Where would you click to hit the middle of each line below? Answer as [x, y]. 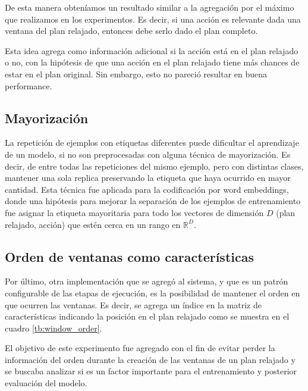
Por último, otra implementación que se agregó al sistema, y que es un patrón [147, 281]
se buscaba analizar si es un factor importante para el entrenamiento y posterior [151, 371]
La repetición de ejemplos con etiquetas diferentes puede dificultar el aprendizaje [152, 143]
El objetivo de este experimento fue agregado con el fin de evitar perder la [140, 348]
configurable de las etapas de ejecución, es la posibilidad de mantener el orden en [153, 293]
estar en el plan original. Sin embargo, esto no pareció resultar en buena [136, 73]
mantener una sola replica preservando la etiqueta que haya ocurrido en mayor [148, 178]
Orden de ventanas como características [129, 256]
